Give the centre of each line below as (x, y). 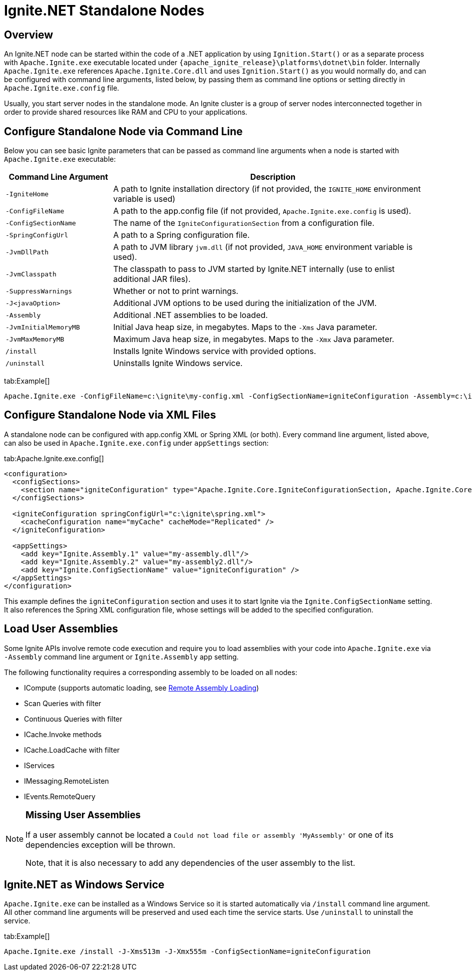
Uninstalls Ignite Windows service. (178, 363)
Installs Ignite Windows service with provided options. (215, 351)
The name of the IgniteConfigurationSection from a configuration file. (244, 223)
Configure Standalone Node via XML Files (110, 415)
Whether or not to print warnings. (176, 291)
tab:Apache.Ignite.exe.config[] (54, 458)
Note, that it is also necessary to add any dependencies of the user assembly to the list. (190, 863)
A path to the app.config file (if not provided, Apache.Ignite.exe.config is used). (262, 211)
